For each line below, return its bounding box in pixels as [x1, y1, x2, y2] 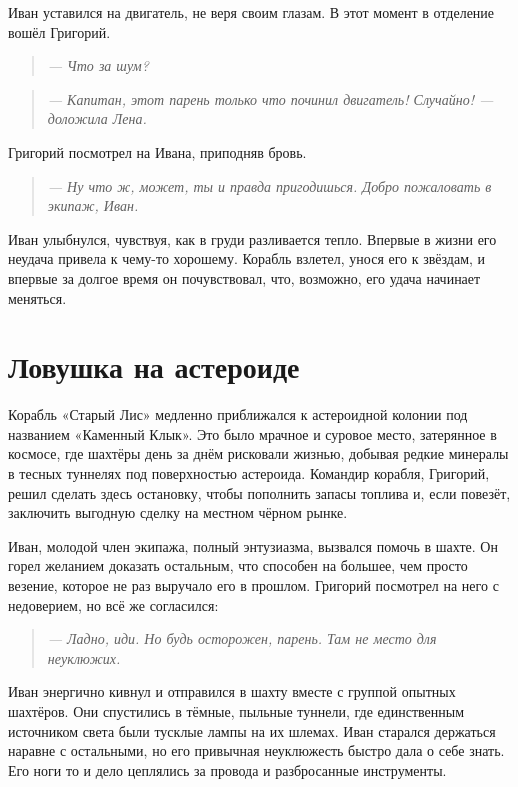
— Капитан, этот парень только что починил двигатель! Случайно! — [47, 88, 494, 109]
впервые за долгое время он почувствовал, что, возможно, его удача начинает [8, 267, 481, 288]
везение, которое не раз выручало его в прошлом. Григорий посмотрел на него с [8, 575, 499, 595]
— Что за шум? [47, 55, 149, 76]
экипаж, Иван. [47, 195, 139, 216]
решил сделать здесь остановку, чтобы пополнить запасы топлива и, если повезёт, [8, 482, 511, 503]
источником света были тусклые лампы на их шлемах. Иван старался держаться [8, 720, 496, 741]
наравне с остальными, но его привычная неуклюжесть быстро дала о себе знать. [8, 740, 505, 761]
